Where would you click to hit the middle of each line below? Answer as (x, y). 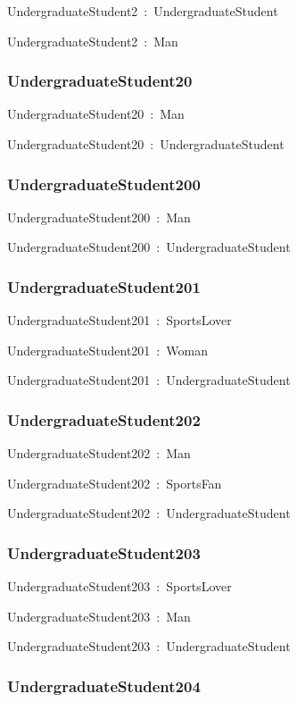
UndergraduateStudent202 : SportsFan (115, 483)
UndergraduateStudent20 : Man (96, 114)
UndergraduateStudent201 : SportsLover (120, 320)
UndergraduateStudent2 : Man (93, 41)
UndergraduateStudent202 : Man (99, 453)
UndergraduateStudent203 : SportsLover (120, 586)
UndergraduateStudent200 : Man (99, 217)
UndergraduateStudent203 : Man (99, 616)
